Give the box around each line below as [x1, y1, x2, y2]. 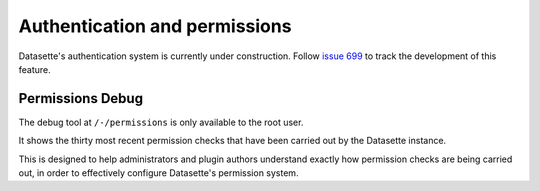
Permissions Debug [18, 90, 144, 107]
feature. [18, 63, 52, 75]
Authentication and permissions [18, 15, 292, 37]
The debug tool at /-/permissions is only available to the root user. [18, 116, 304, 128]
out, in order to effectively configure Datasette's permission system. [18, 167, 299, 179]
